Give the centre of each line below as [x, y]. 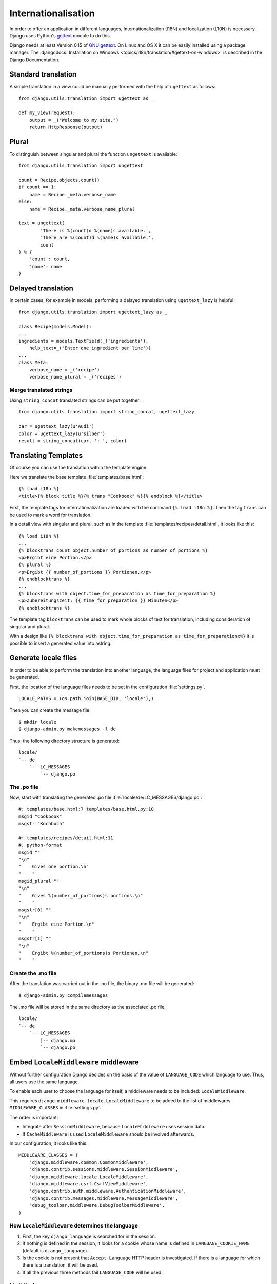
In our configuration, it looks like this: [48, 1143]
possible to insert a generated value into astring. [61, 643]
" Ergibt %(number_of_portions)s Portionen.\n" [84, 953]
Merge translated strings [41, 390]
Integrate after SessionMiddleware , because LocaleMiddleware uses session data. [114, 1127]
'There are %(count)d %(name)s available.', [97, 238]
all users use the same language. [44, 1082]
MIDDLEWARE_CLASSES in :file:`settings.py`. [55, 1108]
